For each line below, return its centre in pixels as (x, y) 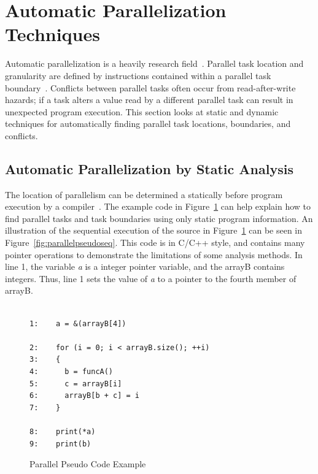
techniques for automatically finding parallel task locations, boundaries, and (148, 124)
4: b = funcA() (72, 371)
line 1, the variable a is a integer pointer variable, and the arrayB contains (145, 266)
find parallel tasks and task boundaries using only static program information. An (159, 218)
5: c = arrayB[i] (76, 384)
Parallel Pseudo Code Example (88, 464)
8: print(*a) (63, 431)
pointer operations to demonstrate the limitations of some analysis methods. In (154, 254)
